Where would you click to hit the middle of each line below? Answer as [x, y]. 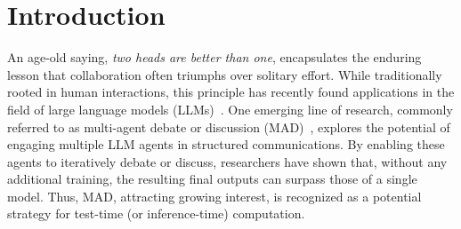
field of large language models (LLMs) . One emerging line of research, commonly [230, 109]
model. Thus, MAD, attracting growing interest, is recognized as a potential [214, 196]
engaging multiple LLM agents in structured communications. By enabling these [226, 144]
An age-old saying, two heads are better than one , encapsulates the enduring [214, 57]
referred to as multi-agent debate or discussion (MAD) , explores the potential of [229, 126]
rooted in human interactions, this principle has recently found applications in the [231, 92]
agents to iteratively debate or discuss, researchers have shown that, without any [227, 161]
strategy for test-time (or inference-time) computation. [156, 213]
